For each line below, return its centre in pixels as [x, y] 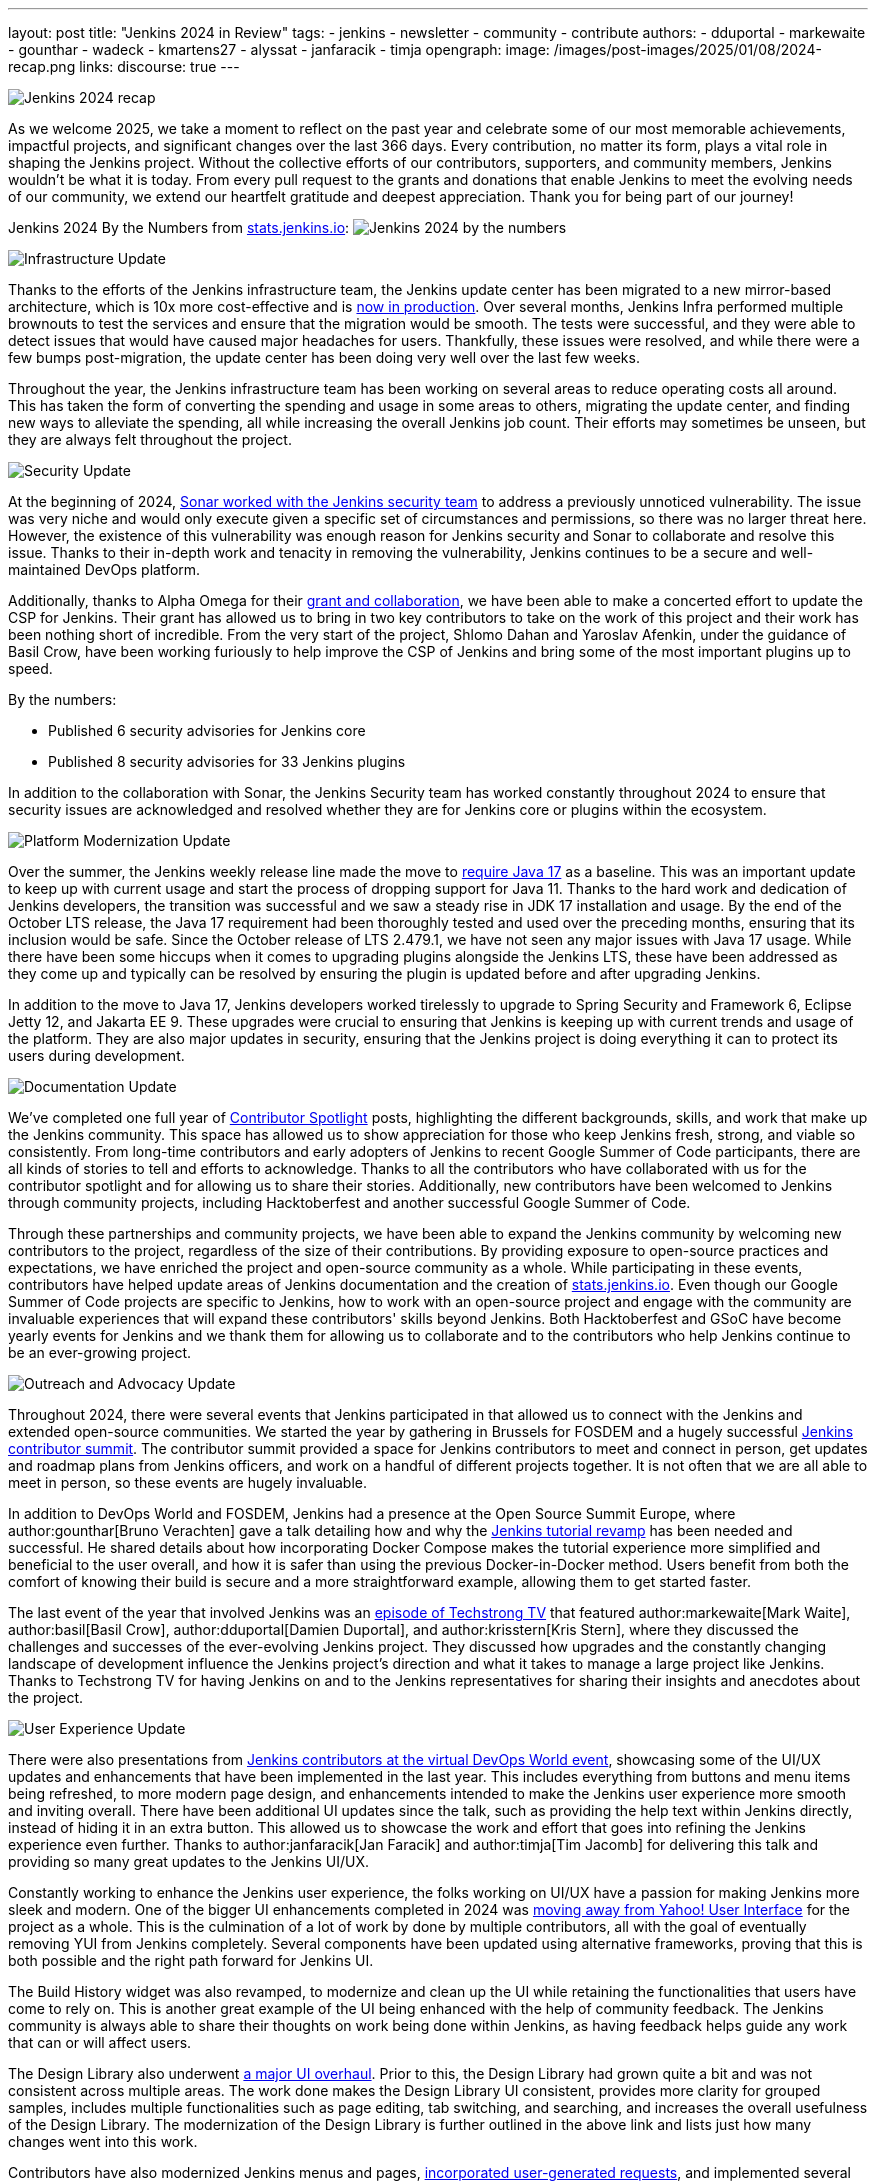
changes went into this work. [103, 2141]
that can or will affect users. [100, 2042]
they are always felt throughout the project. [150, 439]
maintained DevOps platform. [104, 569]
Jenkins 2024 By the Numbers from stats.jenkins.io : [179, 227]
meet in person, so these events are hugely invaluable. [188, 1482]
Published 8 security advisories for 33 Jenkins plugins [227, 761]
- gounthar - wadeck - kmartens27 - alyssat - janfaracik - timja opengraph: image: [279, 49]
